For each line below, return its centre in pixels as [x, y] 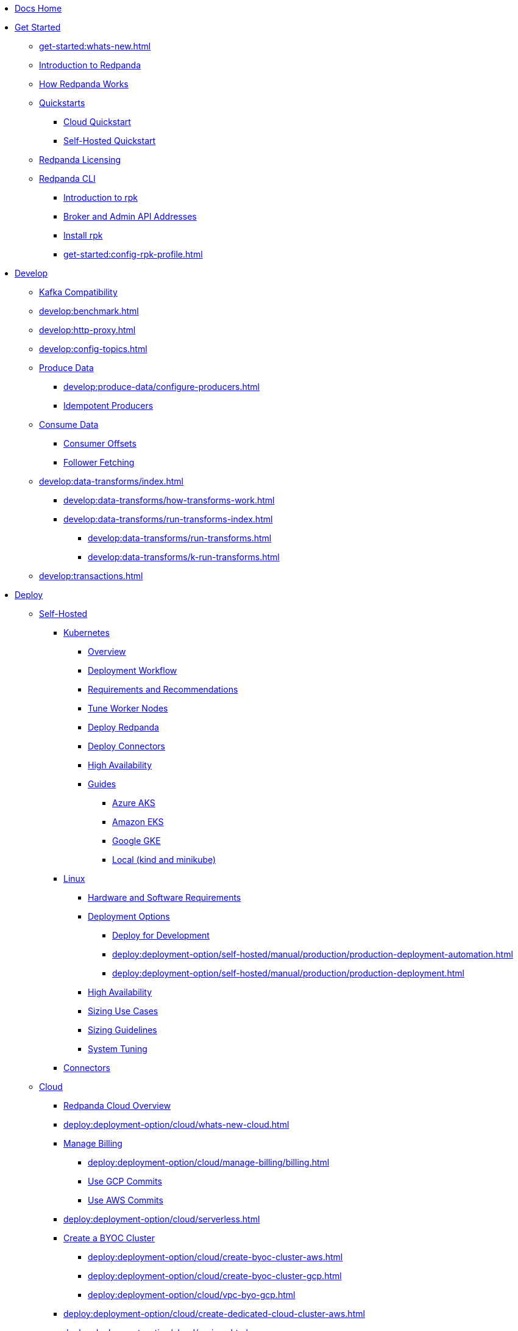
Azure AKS [134, 803]
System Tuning [118, 1049]
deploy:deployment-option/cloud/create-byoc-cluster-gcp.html [215, 1276]
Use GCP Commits [125, 1181]
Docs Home [38, 8]
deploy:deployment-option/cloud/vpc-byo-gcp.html [192, 1295]
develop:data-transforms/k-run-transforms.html [184, 557]
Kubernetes [87, 633]
